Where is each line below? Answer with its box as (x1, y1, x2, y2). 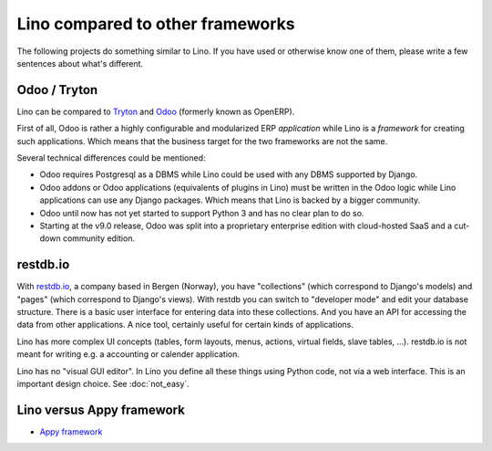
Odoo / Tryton (16, 82, 98, 98)
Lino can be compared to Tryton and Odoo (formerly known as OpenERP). (16, 106, 295, 117)
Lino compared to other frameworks (16, 14, 295, 34)
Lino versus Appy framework (16, 402, 186, 417)
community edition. (62, 233, 136, 244)
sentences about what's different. (16, 58, 144, 68)
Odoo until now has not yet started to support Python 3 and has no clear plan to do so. (39, 207, 364, 218)
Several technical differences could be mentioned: (16, 152, 206, 163)
